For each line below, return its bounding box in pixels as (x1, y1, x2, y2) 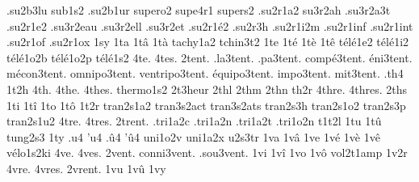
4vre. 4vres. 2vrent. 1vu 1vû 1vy (6, 159, 166, 176)
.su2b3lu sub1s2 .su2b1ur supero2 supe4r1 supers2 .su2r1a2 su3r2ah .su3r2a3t (6, 2, 391, 18)
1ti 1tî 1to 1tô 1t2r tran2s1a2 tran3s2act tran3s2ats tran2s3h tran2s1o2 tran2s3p (6, 96, 406, 113)
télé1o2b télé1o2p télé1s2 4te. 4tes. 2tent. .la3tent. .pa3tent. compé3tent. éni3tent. (6, 49, 413, 66)
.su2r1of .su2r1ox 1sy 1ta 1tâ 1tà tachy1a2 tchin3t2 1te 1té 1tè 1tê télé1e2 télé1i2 (6, 33, 409, 50)
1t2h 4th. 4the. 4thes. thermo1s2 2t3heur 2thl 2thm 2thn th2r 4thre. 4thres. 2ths (6, 80, 407, 97)
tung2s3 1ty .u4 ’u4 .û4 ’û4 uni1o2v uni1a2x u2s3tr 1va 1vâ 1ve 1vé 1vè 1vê (6, 128, 380, 145)
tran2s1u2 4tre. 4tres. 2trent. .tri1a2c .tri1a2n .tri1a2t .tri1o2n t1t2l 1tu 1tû (6, 112, 382, 129)
